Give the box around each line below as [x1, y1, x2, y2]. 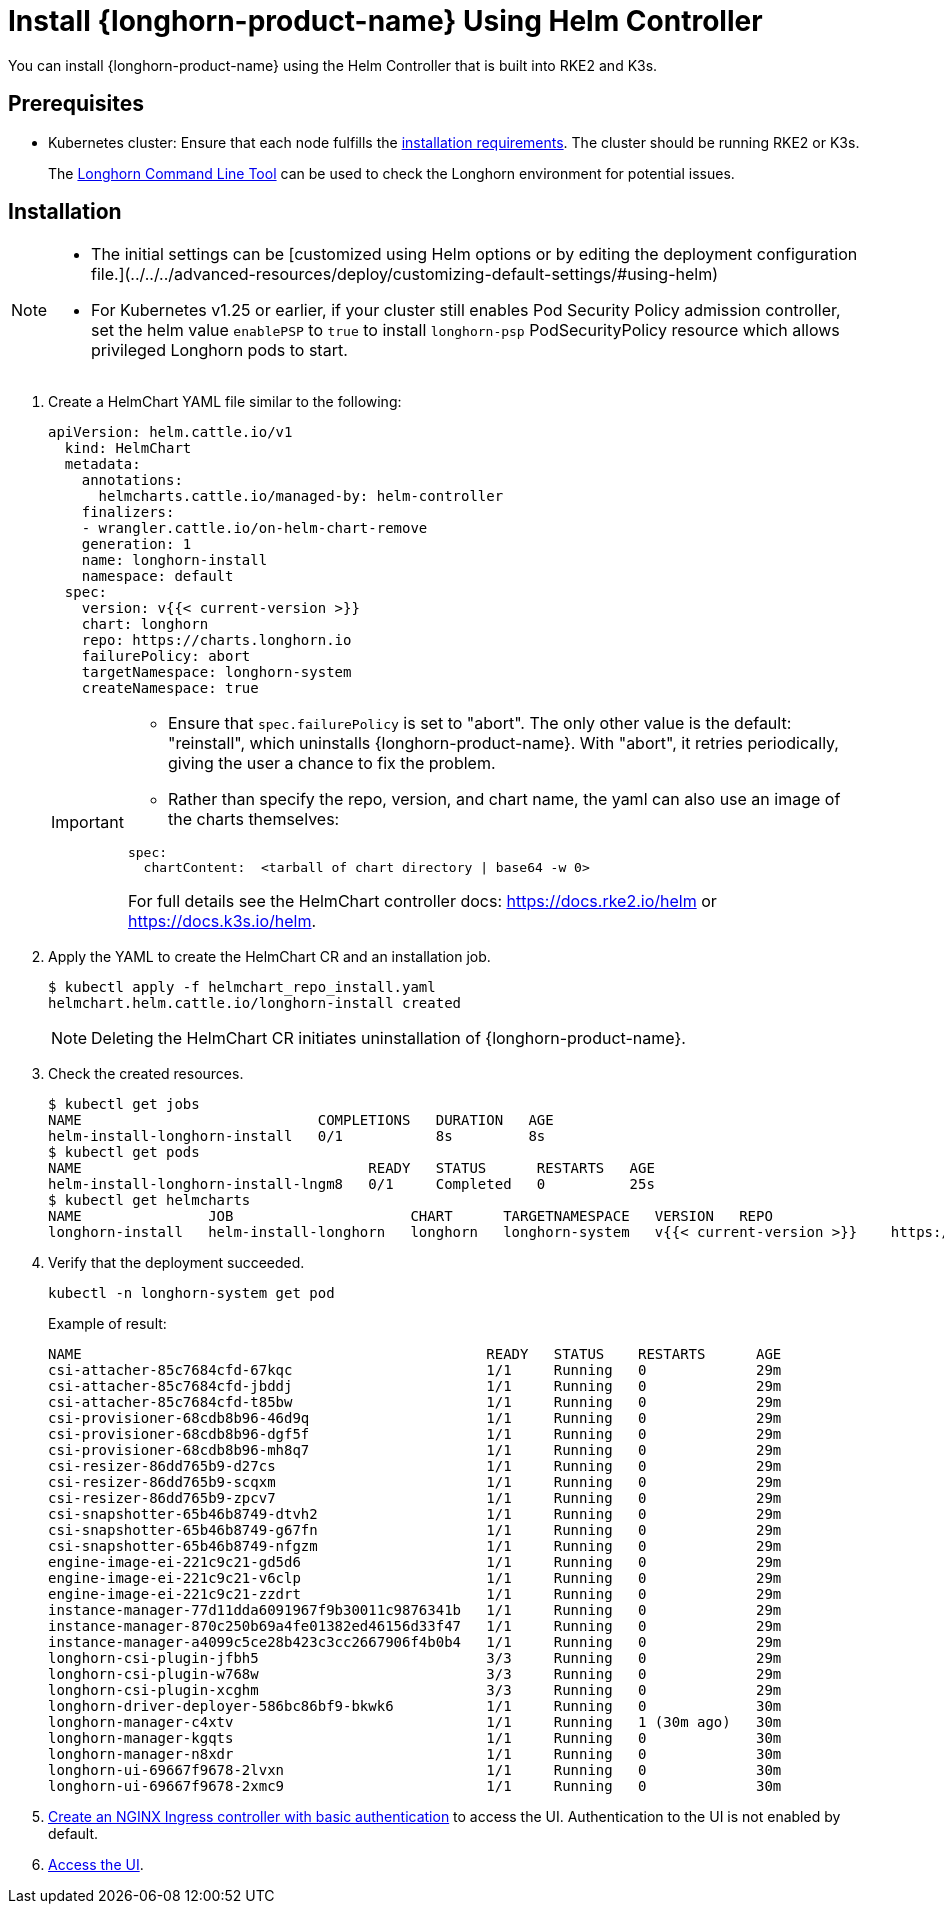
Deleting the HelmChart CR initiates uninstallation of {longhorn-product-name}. [91, 1028, 686, 1049]
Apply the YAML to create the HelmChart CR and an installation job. [48, 948, 491, 966]
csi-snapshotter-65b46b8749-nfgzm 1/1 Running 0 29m [48, 1538, 782, 1555]
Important [51, 812, 124, 833]
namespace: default [81, 568, 234, 585]
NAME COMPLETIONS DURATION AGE [48, 1112, 554, 1129]
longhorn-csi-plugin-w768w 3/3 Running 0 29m [48, 1666, 782, 1683]
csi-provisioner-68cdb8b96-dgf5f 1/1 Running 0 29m [48, 1426, 782, 1443]
